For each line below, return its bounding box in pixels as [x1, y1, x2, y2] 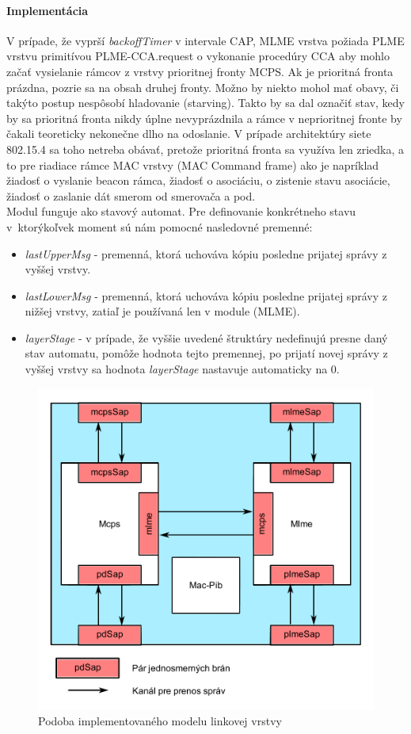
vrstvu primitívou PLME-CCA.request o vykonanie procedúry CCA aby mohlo [6, 48, 390, 64]
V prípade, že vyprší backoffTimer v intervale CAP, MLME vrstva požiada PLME [6, 32, 405, 48]
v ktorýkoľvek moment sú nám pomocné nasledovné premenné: [6, 218, 313, 235]
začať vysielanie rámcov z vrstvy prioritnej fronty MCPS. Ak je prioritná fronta [6, 63, 394, 79]
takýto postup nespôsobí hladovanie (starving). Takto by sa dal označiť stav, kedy [6, 94, 405, 111]
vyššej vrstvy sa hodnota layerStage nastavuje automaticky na [25, 361, 328, 377]
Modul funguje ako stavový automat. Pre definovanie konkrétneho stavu [6, 203, 356, 220]
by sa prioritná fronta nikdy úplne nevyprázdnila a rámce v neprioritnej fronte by [6, 109, 402, 126]
